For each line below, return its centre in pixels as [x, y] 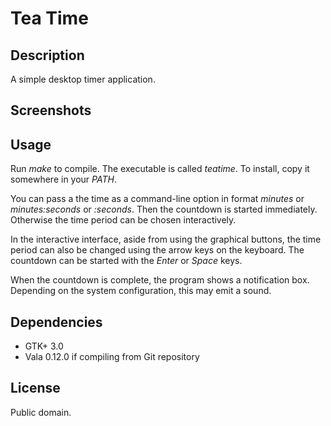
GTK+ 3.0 [44, 346]
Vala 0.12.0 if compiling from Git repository [112, 357]
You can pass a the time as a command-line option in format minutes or [157, 199]
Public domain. [41, 412]
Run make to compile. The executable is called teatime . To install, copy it [160, 169]
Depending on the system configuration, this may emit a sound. [141, 291]
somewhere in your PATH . [63, 179]
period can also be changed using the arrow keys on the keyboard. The [157, 250]
